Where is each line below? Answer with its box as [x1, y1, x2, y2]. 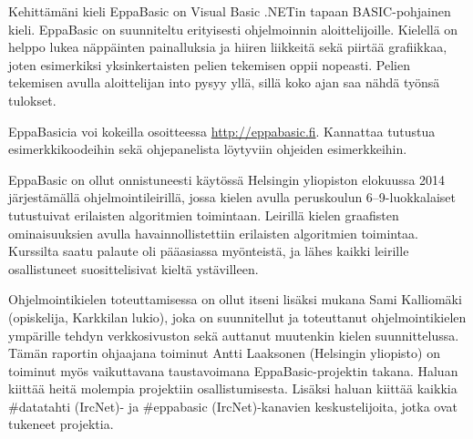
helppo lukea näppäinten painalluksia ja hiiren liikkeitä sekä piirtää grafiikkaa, [8, 37, 447, 56]
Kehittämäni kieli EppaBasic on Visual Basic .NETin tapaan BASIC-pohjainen [8, 2, 451, 20]
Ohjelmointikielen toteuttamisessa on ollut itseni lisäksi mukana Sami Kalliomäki [8, 290, 462, 309]
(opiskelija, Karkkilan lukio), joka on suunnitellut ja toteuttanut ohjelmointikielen [8, 307, 467, 326]
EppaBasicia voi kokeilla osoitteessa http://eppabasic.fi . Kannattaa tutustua [8, 121, 436, 140]
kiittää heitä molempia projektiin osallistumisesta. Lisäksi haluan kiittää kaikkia [8, 379, 458, 398]
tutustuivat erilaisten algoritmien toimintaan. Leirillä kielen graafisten [8, 205, 399, 224]
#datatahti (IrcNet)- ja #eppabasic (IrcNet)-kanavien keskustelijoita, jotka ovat [8, 396, 458, 415]
